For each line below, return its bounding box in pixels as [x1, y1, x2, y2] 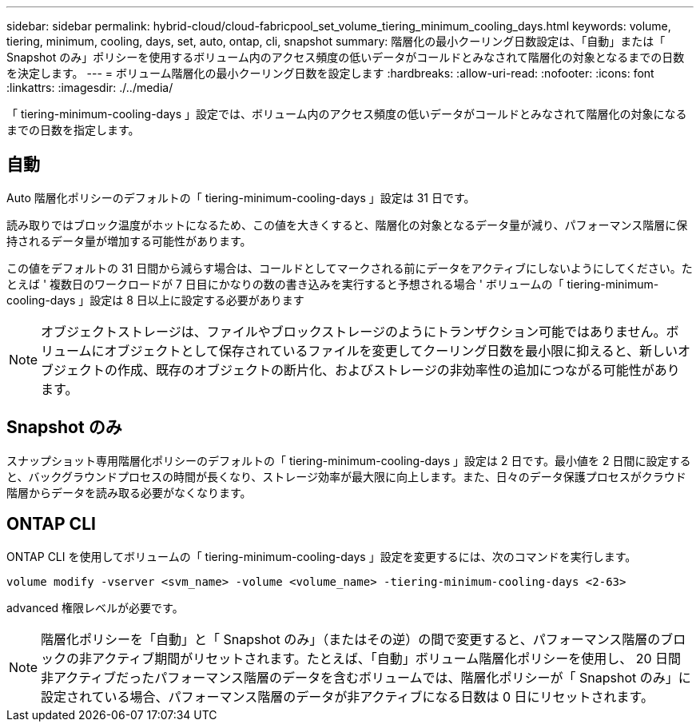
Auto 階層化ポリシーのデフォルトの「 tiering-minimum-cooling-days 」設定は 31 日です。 [6, 190, 475, 205]
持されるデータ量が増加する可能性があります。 [6, 233, 252, 248]
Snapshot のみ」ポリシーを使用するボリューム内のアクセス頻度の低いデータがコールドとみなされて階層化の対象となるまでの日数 [6, 50, 685, 64]
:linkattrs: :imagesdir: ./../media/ [6, 81, 173, 94]
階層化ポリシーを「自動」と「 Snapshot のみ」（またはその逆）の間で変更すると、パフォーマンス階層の [41, 631, 661, 647]
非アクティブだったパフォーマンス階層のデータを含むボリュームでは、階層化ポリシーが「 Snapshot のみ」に [41, 669, 691, 686]
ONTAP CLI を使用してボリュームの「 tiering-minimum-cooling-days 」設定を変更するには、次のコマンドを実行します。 [6, 549, 637, 563]
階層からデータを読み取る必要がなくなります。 [6, 485, 252, 499]
